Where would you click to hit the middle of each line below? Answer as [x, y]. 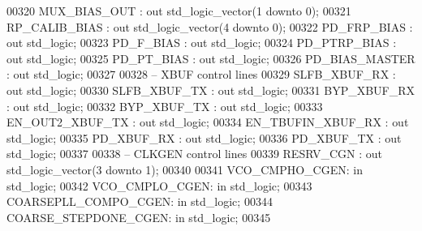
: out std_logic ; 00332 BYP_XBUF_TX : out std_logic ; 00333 [165, 106]
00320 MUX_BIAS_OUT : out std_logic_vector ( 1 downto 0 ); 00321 [179, 11]
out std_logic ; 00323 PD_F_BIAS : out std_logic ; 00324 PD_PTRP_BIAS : [202, 43]
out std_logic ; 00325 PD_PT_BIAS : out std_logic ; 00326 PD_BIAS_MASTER [211, 58]
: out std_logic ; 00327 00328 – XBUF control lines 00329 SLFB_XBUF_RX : [201, 74]
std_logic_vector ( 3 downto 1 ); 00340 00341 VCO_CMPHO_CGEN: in [185, 169]
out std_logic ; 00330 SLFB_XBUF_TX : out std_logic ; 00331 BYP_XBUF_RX [211, 90]
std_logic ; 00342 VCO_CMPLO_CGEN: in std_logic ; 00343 [159, 185]
